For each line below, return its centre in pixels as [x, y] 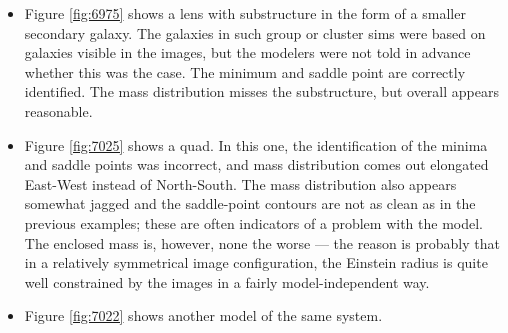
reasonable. [58, 110]
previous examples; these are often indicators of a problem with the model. [253, 222]
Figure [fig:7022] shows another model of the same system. [203, 315]
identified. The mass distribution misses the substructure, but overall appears [261, 91]
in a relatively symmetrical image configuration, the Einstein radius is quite [256, 262]
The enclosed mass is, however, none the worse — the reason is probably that [262, 242]
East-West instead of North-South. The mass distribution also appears [240, 183]
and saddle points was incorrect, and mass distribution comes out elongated [256, 164]
